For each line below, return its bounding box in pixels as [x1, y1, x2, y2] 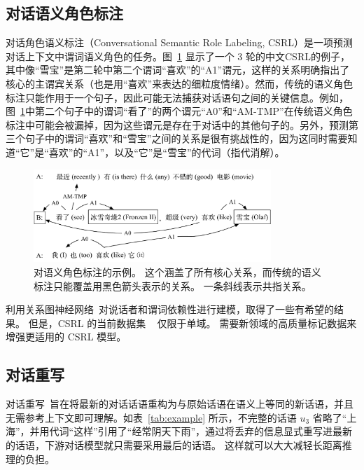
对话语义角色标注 [6, 2, 123, 24]
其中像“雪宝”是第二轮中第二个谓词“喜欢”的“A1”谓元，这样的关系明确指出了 [6, 62, 350, 77]
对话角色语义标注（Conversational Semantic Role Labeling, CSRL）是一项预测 [6, 35, 353, 50]
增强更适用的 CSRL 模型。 [6, 329, 127, 344]
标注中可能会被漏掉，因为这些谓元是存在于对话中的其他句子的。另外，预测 [6, 117, 349, 132]
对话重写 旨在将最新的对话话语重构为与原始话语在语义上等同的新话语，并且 [6, 396, 353, 411]
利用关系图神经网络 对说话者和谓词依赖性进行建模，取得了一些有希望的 [6, 302, 334, 317]
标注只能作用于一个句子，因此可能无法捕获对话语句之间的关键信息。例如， [6, 90, 349, 104]
